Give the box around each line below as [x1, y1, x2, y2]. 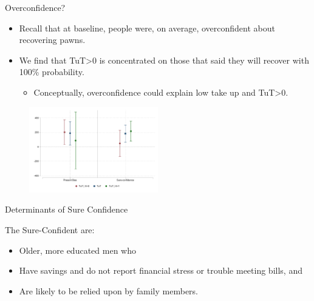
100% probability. [19, 65, 84, 78]
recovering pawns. [19, 33, 86, 46]
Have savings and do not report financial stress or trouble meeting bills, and [19, 264, 302, 277]
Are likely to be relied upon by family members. [19, 284, 198, 297]
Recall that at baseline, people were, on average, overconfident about [19, 21, 275, 34]
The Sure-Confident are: [5, 223, 95, 236]
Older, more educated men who [19, 243, 136, 256]
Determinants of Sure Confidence [5, 203, 128, 216]
